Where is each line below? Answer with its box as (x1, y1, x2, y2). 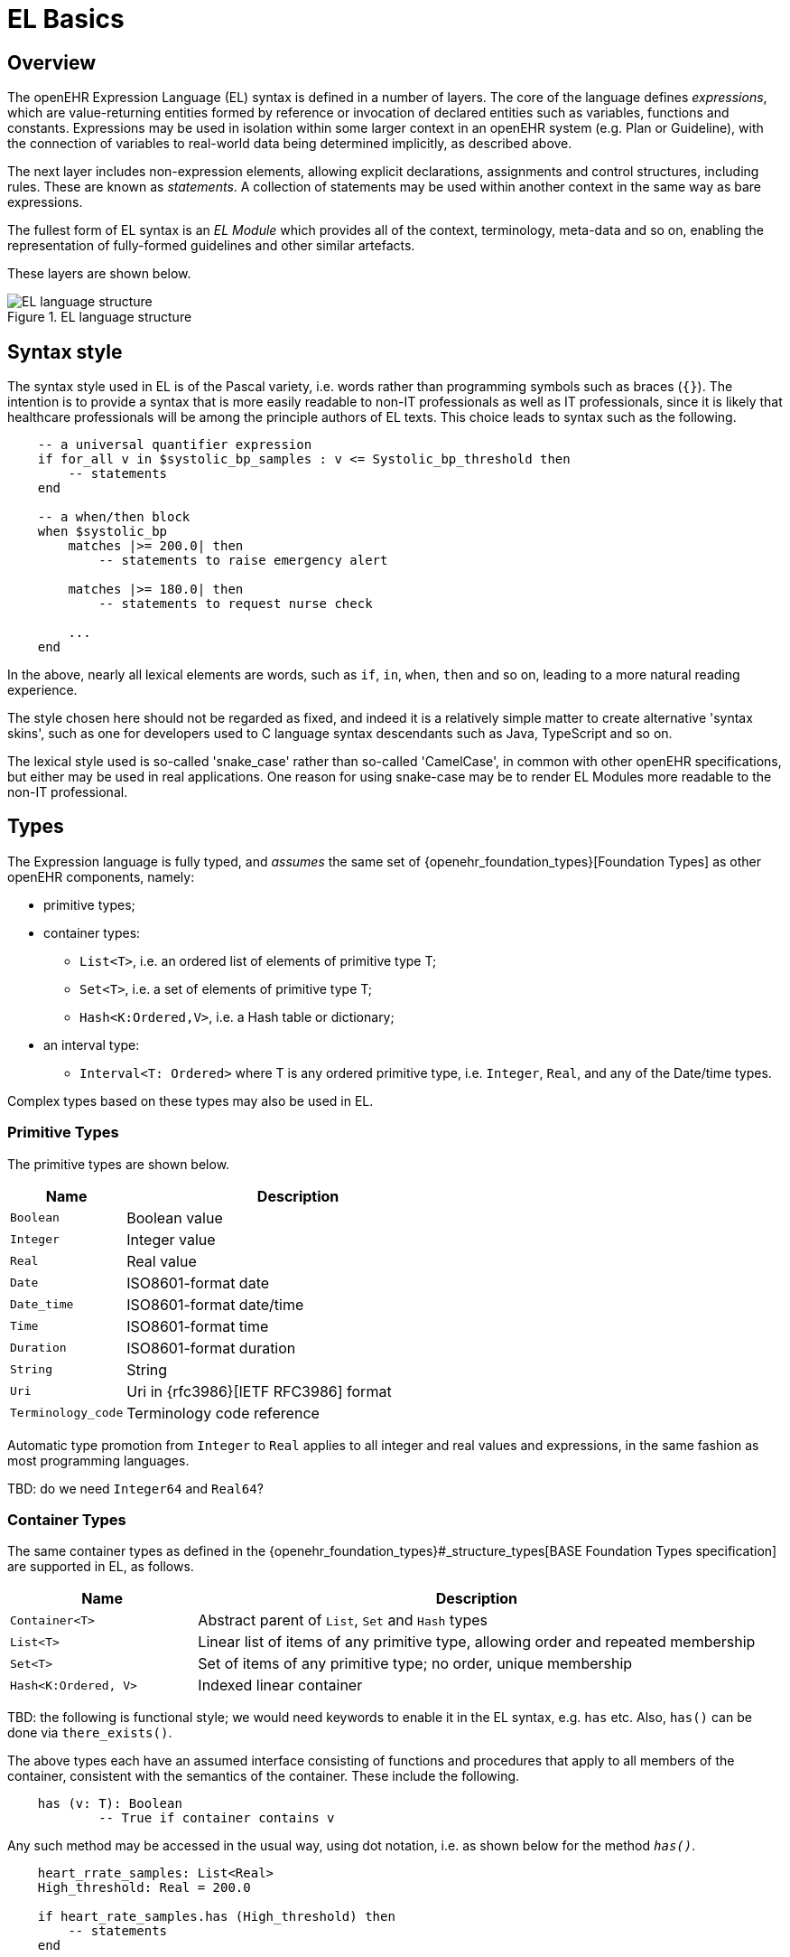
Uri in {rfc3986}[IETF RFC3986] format (126, 1381, 392, 1400)
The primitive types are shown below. (7, 1156, 230, 1172)
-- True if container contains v (98, 1811, 335, 1826)
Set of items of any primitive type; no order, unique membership (198, 1654, 633, 1673)
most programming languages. (7, 1452, 190, 1468)
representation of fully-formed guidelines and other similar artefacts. (7, 238, 415, 254)
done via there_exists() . (7, 1725, 172, 1741)
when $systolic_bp (37, 524, 168, 539)
